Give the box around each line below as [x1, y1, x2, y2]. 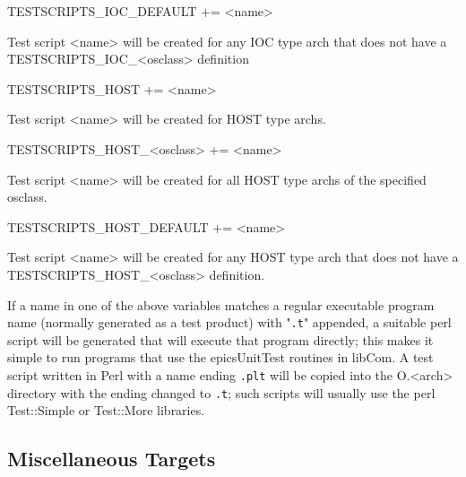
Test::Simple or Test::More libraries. [7, 401, 205, 420]
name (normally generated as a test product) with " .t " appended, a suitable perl [7, 313, 452, 332]
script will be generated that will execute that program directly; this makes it [7, 330, 434, 349]
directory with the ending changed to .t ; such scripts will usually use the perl [7, 383, 436, 402]
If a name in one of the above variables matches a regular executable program [7, 295, 435, 314]
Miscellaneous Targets [7, 445, 216, 473]
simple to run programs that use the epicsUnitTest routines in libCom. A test [7, 348, 434, 367]
